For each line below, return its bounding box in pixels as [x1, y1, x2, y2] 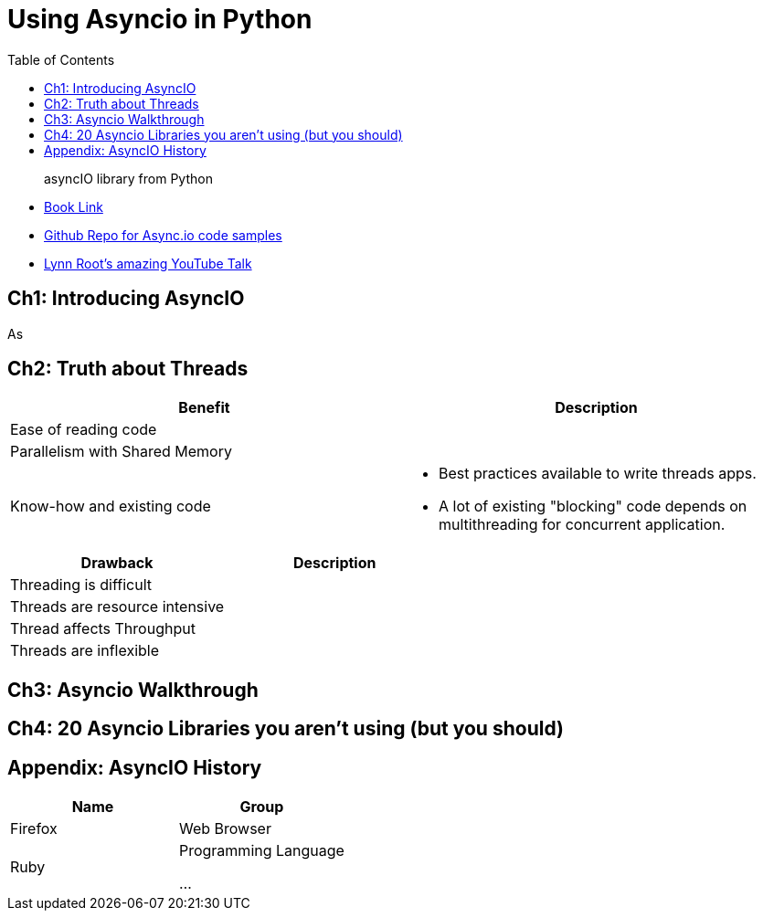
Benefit [178, 398, 230, 417]
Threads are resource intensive [10, 597, 225, 617]
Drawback [80, 554, 154, 573]
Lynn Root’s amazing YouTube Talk [44, 255, 252, 271]
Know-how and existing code [10, 497, 211, 516]
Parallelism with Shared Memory [10, 442, 232, 461]
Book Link [44, 198, 103, 215]
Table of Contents [7, 51, 115, 68]
